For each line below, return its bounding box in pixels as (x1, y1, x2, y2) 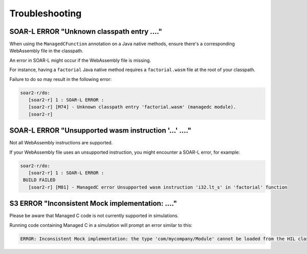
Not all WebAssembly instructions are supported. (9, 140, 113, 146)
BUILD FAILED (23, 177, 56, 183)
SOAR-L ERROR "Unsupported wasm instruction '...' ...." (9, 126, 192, 135)
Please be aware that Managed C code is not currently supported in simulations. (9, 213, 179, 219)
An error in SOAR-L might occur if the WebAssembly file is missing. (9, 57, 151, 63)
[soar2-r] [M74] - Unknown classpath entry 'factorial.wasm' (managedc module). (28, 104, 236, 110)
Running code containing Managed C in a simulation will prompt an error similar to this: (9, 222, 193, 228)
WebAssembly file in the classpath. (9, 48, 84, 54)
